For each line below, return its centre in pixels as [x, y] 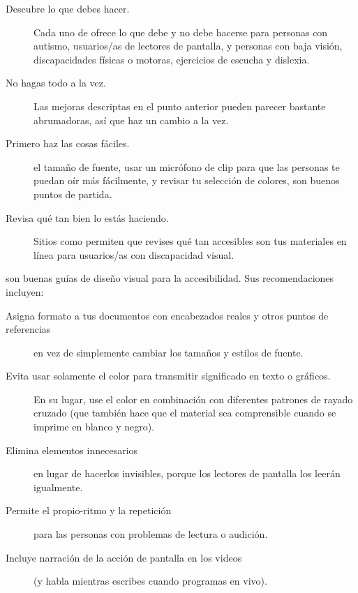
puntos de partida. [73, 194]
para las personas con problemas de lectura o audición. [151, 534]
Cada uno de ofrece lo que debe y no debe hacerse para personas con [181, 32]
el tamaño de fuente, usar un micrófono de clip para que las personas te [187, 166]
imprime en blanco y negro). [94, 427]
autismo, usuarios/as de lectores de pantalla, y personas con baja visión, [188, 46]
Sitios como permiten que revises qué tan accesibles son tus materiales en [190, 241]
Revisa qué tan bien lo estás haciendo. [87, 217]
